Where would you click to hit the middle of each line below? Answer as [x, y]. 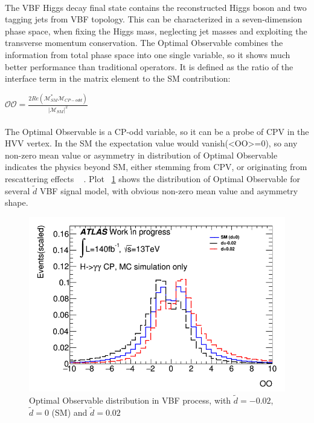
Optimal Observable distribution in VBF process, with [130, 400]
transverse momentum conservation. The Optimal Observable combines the [144, 43]
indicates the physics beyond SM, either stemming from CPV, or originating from [156, 167]
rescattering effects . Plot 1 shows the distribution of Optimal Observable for [152, 178]
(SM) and [69, 412]
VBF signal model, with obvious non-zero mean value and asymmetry [169, 190]
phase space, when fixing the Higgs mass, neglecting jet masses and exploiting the [156, 31]
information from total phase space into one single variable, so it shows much [148, 54]
